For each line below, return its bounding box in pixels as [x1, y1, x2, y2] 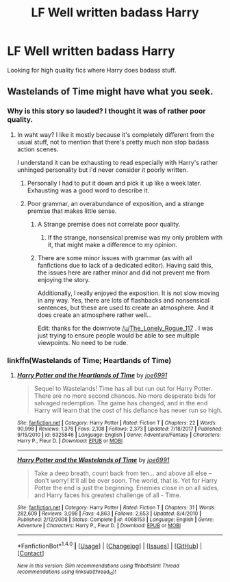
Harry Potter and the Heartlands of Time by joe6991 [16, 371, 168, 379]
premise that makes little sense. [27, 207, 117, 215]
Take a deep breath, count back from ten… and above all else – [34, 469, 212, 477]
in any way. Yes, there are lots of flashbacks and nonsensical [37, 296, 210, 304]
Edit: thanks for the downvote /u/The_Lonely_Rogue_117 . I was [37, 324, 214, 332]
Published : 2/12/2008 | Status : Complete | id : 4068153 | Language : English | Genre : [16, 516, 214, 523]
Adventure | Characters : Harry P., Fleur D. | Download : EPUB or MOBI [16, 522, 181, 529]
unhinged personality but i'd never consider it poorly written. [16, 166, 188, 174]
